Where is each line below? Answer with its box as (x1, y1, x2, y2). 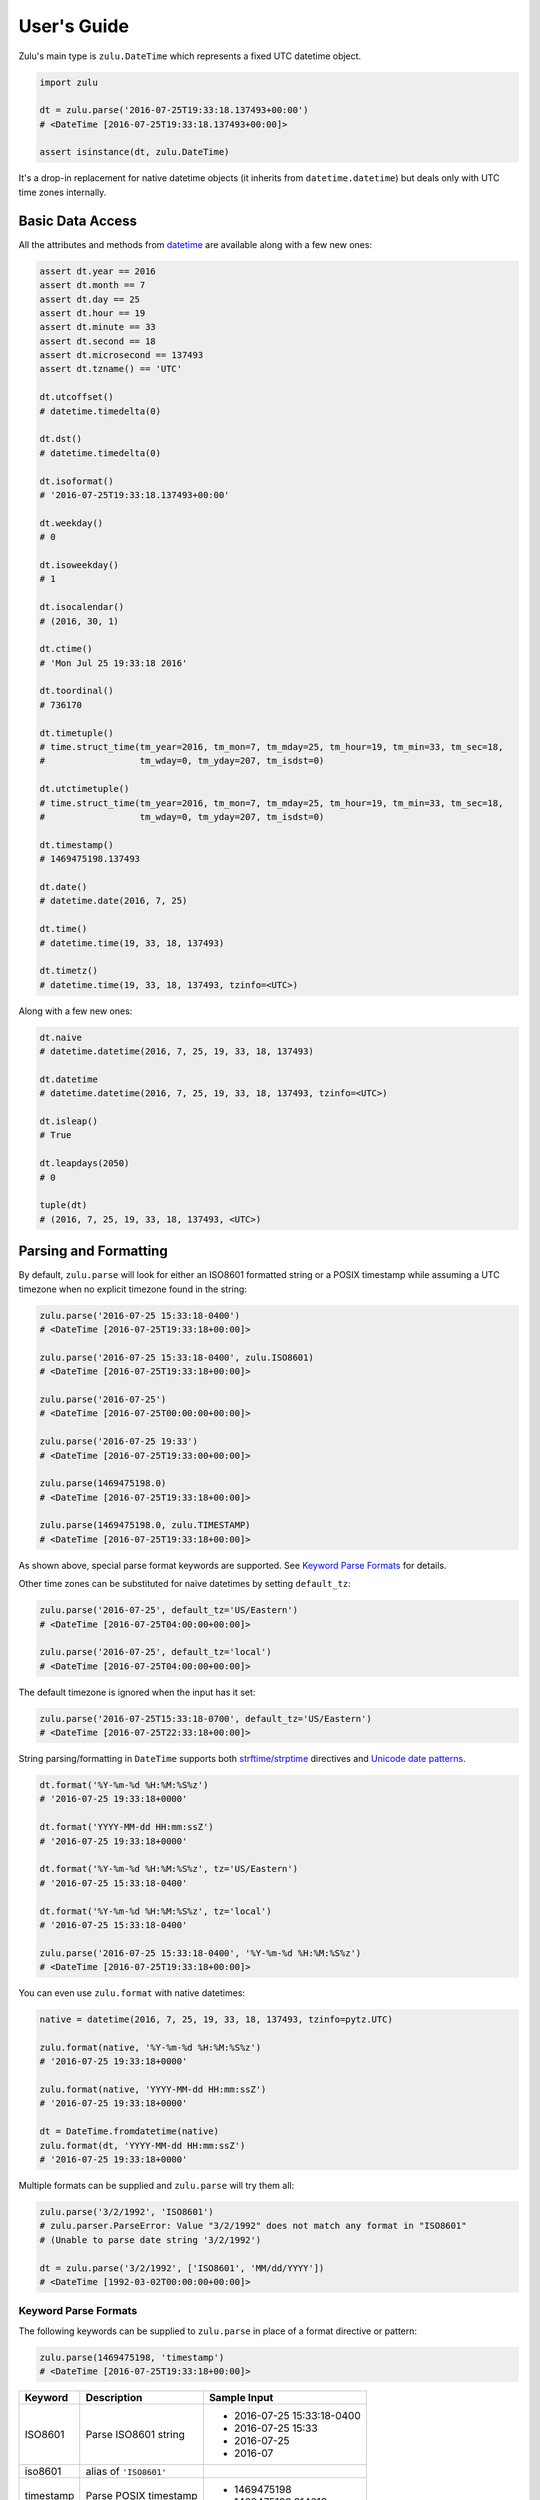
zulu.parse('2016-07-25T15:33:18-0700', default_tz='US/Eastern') (39, 1713, 372, 1724)
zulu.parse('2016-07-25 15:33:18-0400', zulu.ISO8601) (39, 1351, 314, 1363)
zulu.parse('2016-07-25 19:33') (39, 1436, 199, 1447)
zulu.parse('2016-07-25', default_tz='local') (39, 1646, 272, 1658)
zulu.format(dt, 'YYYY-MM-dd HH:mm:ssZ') (39, 2140, 246, 2151)
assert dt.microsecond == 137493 (39, 350, 204, 361)
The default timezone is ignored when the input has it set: (18, 1686, 256, 1698)
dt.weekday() (39, 517, 104, 529)
